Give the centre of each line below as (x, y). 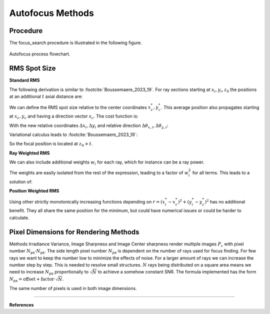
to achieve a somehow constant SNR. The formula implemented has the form (177, 272)
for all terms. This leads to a (221, 173)
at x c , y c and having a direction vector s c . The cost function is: (74, 116)
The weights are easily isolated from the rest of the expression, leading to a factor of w (99, 173)
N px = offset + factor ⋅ (32, 280)
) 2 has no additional (225, 201)
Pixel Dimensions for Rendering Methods (74, 232)
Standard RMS (24, 80)
